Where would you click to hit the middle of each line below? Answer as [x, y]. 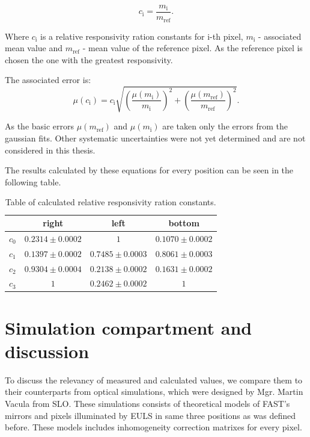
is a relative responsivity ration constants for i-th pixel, [142, 36]
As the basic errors [40, 126]
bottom [184, 223]
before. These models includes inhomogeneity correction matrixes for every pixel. [153, 427]
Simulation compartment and [129, 327]
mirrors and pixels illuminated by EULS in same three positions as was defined [150, 415]
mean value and [34, 48]
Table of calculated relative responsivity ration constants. [111, 202]
